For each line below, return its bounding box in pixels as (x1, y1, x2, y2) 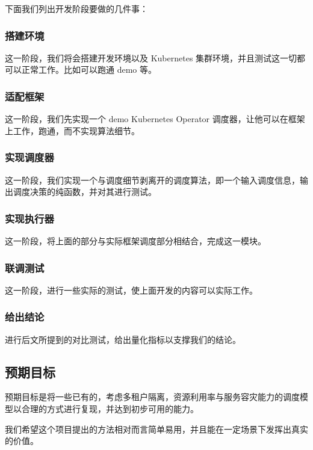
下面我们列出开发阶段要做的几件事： (5, 2, 148, 14)
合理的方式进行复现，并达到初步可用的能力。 (21, 402, 199, 415)
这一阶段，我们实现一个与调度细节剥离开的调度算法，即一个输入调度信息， (5, 173, 300, 186)
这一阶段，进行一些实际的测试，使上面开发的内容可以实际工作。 (5, 283, 258, 296)
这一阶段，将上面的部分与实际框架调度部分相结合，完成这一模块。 (5, 235, 266, 247)
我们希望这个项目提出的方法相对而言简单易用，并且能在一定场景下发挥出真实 (5, 422, 308, 435)
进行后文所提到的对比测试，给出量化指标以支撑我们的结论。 (5, 333, 241, 345)
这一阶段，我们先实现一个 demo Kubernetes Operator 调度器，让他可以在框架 (5, 112, 305, 125)
